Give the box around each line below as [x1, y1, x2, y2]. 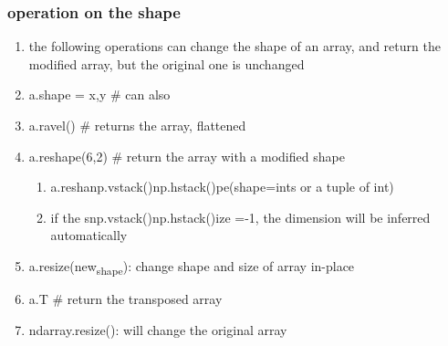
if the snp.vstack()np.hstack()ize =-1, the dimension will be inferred [50, 207, 431, 226]
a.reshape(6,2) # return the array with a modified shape [28, 146, 345, 165]
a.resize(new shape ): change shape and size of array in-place [28, 256, 355, 278]
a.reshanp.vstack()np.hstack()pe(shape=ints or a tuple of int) [50, 177, 394, 196]
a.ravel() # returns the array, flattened [28, 116, 246, 134]
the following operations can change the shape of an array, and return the [28, 37, 441, 56]
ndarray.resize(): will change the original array [28, 320, 287, 339]
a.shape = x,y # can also [28, 85, 171, 104]
